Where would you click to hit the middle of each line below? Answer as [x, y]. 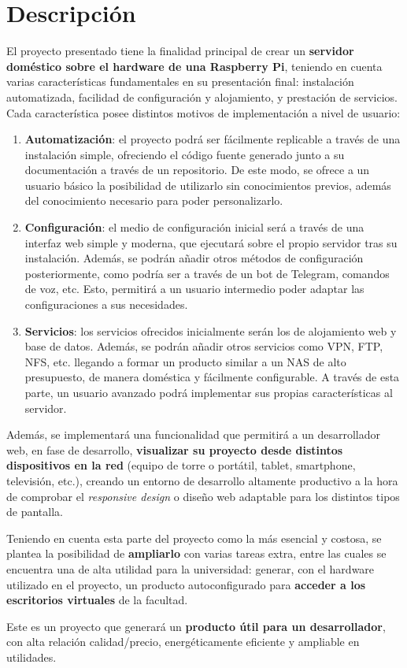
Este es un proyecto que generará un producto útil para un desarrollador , [196, 626]
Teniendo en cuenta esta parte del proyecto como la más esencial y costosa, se [194, 538]
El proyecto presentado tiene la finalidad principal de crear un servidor [180, 51]
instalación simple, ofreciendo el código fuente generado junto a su [185, 154]
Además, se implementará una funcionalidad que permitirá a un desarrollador [193, 434]
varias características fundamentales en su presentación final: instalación [180, 82]
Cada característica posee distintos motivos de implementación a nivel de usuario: [203, 112]
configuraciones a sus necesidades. [106, 304]
